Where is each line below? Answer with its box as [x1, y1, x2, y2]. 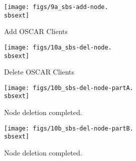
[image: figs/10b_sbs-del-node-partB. [4, 124, 133, 132]
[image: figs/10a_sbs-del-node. [4, 43, 112, 51]
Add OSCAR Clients [4, 26, 68, 36]
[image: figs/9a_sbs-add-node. [4, 3, 108, 10]
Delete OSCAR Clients [4, 66, 75, 77]
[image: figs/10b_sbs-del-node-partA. [4, 84, 133, 91]
